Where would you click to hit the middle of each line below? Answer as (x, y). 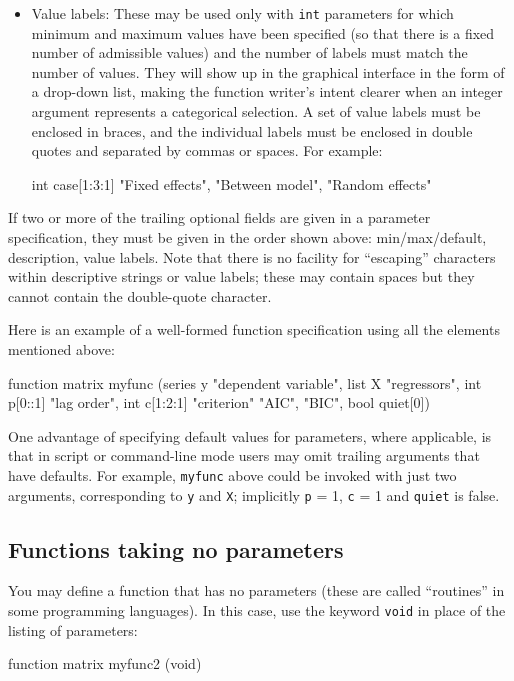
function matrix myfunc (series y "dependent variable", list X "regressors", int (245, 382)
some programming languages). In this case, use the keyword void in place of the (257, 610)
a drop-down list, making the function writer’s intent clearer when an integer (267, 91)
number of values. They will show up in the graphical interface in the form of (268, 71)
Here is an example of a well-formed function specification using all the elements (254, 329)
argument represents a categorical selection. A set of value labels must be (256, 111)
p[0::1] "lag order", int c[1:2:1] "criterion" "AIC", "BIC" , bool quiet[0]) (219, 402)
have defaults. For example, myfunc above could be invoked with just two (232, 474)
